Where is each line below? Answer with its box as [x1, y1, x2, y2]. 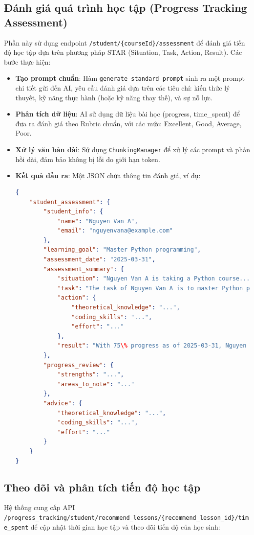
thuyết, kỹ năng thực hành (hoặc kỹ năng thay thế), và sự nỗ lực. [15, 92, 212, 102]
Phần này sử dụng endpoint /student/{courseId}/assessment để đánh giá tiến [4, 37, 245, 47]
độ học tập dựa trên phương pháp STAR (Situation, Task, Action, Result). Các [4, 47, 242, 57]
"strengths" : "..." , [57, 371, 124, 378]
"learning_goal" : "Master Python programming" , [43, 246, 201, 254]
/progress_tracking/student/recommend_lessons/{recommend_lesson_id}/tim [4, 514, 249, 521]
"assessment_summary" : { [43, 265, 124, 273]
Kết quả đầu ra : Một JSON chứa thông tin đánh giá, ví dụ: [15, 170, 201, 181]
